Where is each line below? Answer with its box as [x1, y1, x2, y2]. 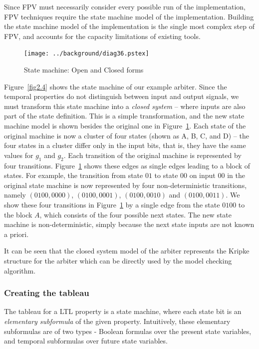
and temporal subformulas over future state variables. [4, 335, 168, 346]
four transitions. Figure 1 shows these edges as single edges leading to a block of [4, 160, 250, 170]
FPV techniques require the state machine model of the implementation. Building [4, 11, 254, 21]
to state [154, 170, 178, 180]
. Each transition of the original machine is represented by [63, 149, 242, 160]
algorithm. [4, 265, 36, 275]
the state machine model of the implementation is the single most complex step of [4, 21, 255, 31]
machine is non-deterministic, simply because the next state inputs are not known [4, 219, 255, 229]
